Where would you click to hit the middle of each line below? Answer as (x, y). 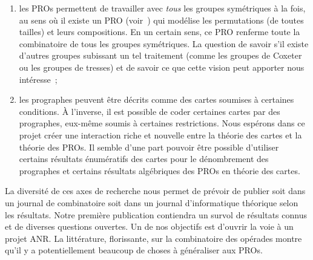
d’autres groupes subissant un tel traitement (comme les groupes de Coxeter (160, 55)
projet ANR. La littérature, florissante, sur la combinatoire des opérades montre (153, 238)
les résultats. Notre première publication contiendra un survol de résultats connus (156, 214)
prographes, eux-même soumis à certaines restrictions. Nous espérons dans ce (162, 123)
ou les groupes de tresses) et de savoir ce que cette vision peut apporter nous (162, 67)
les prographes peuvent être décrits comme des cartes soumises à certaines (156, 99)
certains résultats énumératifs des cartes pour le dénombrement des (144, 159)
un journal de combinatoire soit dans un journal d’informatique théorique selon (152, 202)
